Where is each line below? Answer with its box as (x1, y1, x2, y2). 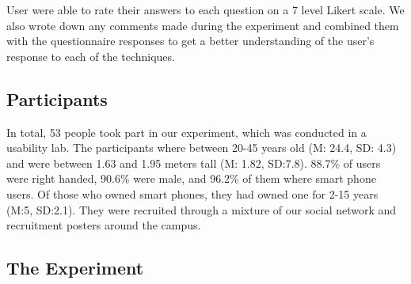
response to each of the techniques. (6, 47, 175, 64)
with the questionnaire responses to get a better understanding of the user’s (6, 32, 375, 49)
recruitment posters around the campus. (6, 217, 201, 233)
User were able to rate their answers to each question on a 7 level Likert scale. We (6, 2, 405, 17)
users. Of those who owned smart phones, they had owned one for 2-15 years (6, 185, 379, 202)
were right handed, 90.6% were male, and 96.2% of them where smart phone (6, 170, 376, 187)
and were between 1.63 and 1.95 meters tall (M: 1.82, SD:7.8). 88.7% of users (6, 154, 381, 171)
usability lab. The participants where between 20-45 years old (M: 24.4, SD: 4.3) (6, 139, 397, 156)
